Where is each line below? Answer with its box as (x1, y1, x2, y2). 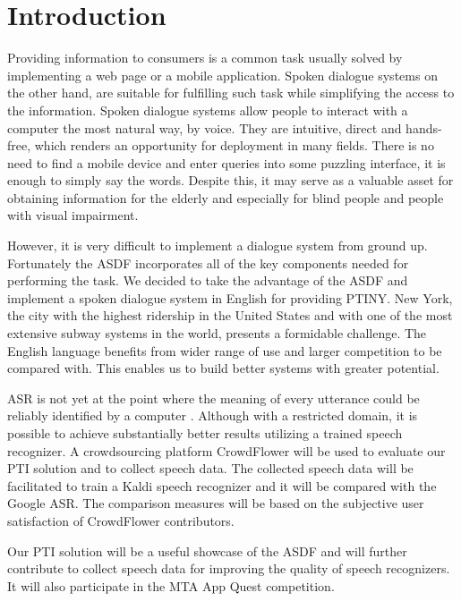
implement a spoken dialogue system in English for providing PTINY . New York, (7, 288, 453, 307)
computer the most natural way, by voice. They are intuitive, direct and (7, 118, 402, 137)
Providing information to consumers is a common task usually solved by (7, 48, 403, 67)
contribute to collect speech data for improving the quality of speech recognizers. (7, 559, 450, 578)
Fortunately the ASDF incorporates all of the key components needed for (7, 253, 409, 272)
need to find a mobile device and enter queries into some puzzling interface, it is (7, 153, 446, 172)
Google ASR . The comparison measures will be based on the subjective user (7, 494, 424, 512)
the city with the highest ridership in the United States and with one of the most (7, 306, 453, 325)
